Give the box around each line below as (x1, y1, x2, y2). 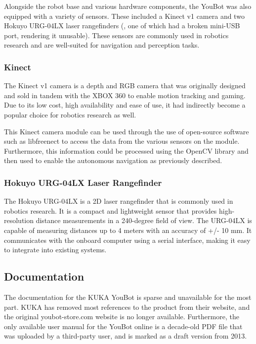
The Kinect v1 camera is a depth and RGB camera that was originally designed (4, 80, 246, 91)
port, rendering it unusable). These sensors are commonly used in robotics (4, 30, 229, 40)
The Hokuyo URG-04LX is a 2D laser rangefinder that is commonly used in (4, 196, 233, 206)
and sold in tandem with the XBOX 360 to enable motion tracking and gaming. (4, 90, 246, 100)
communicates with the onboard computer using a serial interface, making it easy (4, 234, 251, 245)
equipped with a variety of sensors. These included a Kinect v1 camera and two (4, 10, 245, 21)
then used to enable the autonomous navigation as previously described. (4, 155, 222, 166)
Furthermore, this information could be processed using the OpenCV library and (4, 145, 249, 156)
